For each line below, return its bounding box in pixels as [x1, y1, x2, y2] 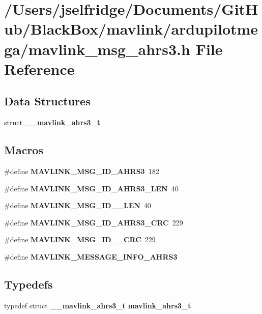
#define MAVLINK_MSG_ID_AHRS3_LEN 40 [4, 183, 179, 193]
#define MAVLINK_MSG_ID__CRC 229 [4, 234, 156, 245]
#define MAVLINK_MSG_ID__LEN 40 [4, 200, 151, 211]
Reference [4, 58, 75, 79]
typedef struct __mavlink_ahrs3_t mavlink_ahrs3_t [4, 300, 191, 310]
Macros [4, 142, 43, 158]
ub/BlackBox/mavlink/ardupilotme [4, 18, 258, 39]
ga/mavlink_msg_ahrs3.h [4, 38, 190, 59]
